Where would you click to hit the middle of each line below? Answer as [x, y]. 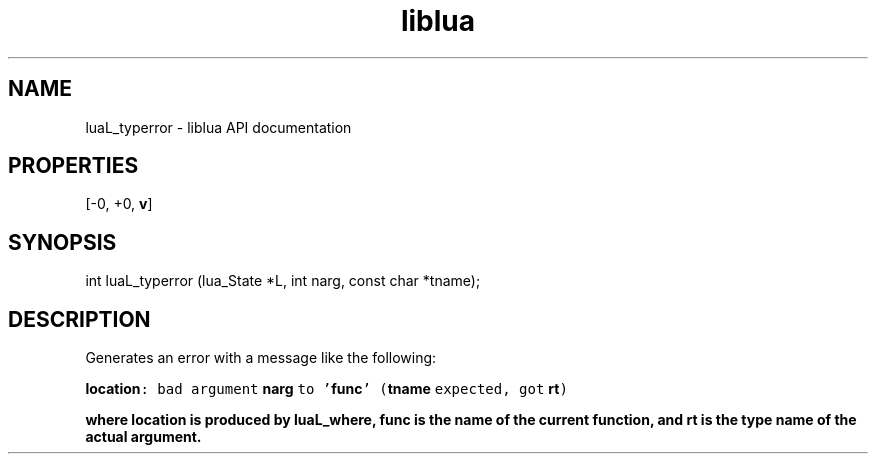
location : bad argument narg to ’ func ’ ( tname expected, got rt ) [326, 389]
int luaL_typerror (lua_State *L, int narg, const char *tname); [283, 281]
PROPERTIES [73, 166]
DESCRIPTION [79, 319]
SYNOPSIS [62, 242]
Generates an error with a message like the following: [261, 358]
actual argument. [143, 437]
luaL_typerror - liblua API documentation [218, 127]
